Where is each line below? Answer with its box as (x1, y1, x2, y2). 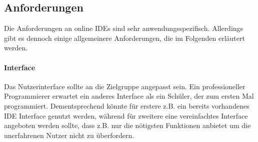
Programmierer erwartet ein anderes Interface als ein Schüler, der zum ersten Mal (4, 91, 254, 101)
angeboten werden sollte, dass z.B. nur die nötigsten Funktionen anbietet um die (4, 120, 251, 131)
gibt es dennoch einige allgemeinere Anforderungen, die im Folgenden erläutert (4, 32, 245, 43)
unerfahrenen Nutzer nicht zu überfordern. (4, 130, 134, 140)
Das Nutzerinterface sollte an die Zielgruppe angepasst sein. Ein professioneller (4, 81, 245, 91)
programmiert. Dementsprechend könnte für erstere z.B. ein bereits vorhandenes (4, 100, 249, 111)
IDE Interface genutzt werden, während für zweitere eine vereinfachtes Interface (4, 110, 248, 121)
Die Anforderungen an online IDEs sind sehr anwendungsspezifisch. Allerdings (4, 23, 243, 33)
